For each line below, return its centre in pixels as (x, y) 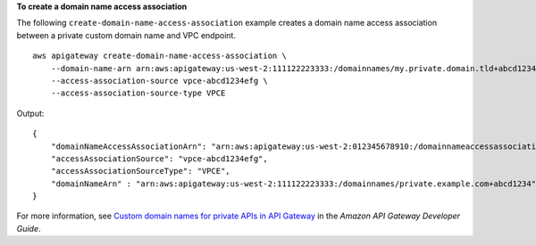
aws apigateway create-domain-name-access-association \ (160, 56)
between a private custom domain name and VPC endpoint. (126, 35)
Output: (30, 113)
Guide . (29, 228)
